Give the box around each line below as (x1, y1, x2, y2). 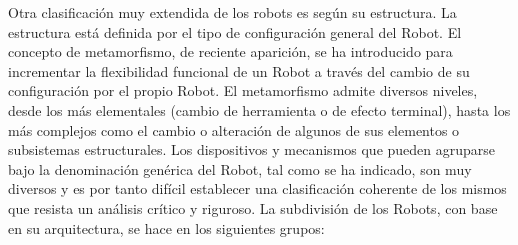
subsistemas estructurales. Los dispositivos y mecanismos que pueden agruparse (8, 139, 496, 160)
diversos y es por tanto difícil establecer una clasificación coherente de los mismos (8, 178, 507, 199)
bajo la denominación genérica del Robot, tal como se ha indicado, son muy (8, 158, 472, 179)
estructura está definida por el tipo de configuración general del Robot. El (8, 21, 462, 42)
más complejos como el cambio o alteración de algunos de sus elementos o (8, 119, 460, 140)
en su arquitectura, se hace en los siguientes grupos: (8, 217, 325, 238)
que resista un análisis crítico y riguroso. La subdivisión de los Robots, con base (8, 197, 498, 218)
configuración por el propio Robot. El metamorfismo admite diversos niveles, (8, 80, 478, 101)
